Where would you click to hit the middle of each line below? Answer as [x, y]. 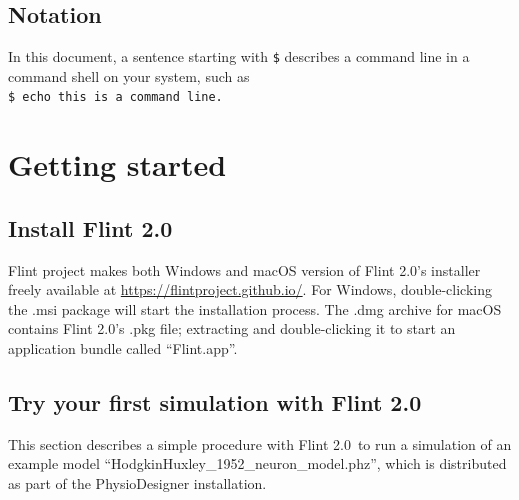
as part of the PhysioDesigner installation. [137, 483]
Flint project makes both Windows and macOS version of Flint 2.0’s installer [244, 269]
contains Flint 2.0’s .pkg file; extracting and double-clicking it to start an [232, 328]
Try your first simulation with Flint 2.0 [215, 402]
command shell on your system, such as [129, 75]
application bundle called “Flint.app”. [123, 348]
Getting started [117, 164]
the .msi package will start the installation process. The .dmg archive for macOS [255, 308]
